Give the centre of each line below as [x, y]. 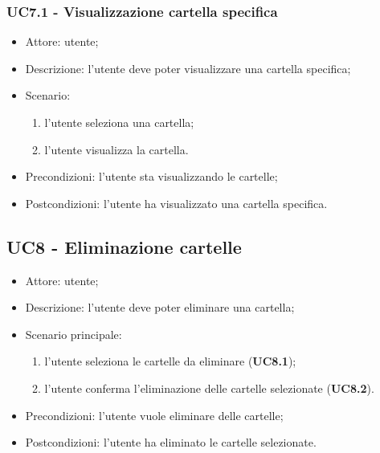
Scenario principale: [74, 334]
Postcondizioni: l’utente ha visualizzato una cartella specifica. [176, 203]
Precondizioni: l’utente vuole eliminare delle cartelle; [154, 415]
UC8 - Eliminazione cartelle [124, 246]
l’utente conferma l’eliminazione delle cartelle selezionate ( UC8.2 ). [209, 388]
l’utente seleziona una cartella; [119, 122]
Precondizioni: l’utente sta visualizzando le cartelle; [151, 176]
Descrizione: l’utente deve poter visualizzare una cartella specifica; [188, 68]
